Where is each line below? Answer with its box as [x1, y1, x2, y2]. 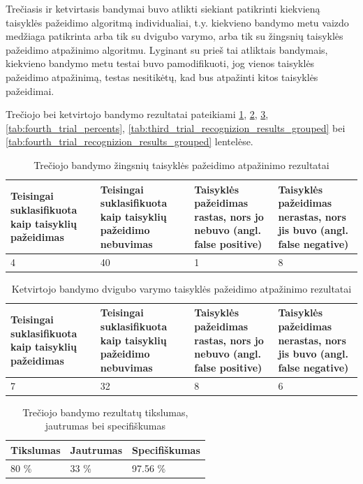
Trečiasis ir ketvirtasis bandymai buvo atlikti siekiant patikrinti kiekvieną [6, 1, 320, 15]
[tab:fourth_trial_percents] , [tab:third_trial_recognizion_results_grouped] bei [6, 120, 346, 135]
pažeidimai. [6, 83, 54, 98]
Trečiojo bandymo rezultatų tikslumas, [22, 404, 188, 419]
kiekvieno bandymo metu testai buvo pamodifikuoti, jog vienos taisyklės [6, 56, 315, 71]
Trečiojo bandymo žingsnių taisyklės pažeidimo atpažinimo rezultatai [34, 157, 329, 172]
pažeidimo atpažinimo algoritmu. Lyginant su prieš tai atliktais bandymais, [6, 42, 328, 57]
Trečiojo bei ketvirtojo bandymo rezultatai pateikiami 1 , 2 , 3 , [6, 107, 269, 122]
